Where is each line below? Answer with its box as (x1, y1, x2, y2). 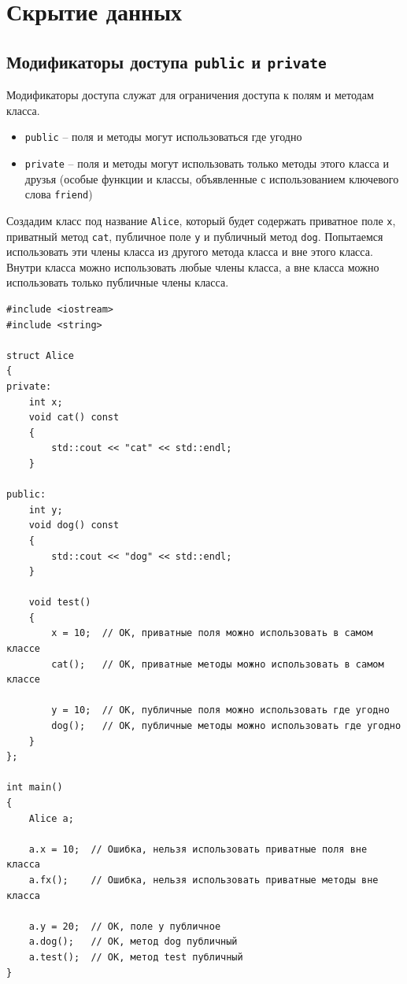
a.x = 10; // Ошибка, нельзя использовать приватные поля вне (28, 843, 368, 855)
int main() (6, 782, 63, 793)
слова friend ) (24, 186, 93, 202)
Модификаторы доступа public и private (6, 49, 327, 73)
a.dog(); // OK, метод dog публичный (28, 936, 238, 948)
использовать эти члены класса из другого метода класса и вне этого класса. (6, 243, 373, 260)
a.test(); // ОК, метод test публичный (28, 951, 243, 963)
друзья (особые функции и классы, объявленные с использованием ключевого (24, 170, 399, 187)
